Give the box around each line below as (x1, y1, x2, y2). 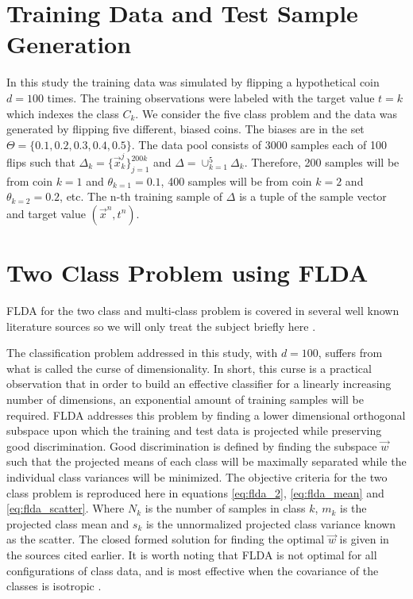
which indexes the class (6, 105, 119, 121)
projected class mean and (6, 515, 129, 532)
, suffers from (318, 344, 383, 361)
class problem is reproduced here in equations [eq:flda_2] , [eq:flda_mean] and (6, 484, 384, 501)
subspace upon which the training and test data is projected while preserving (6, 422, 382, 439)
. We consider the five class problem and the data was (135, 105, 398, 121)
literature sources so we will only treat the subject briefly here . (6, 317, 316, 334)
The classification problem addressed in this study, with (6, 344, 278, 361)
